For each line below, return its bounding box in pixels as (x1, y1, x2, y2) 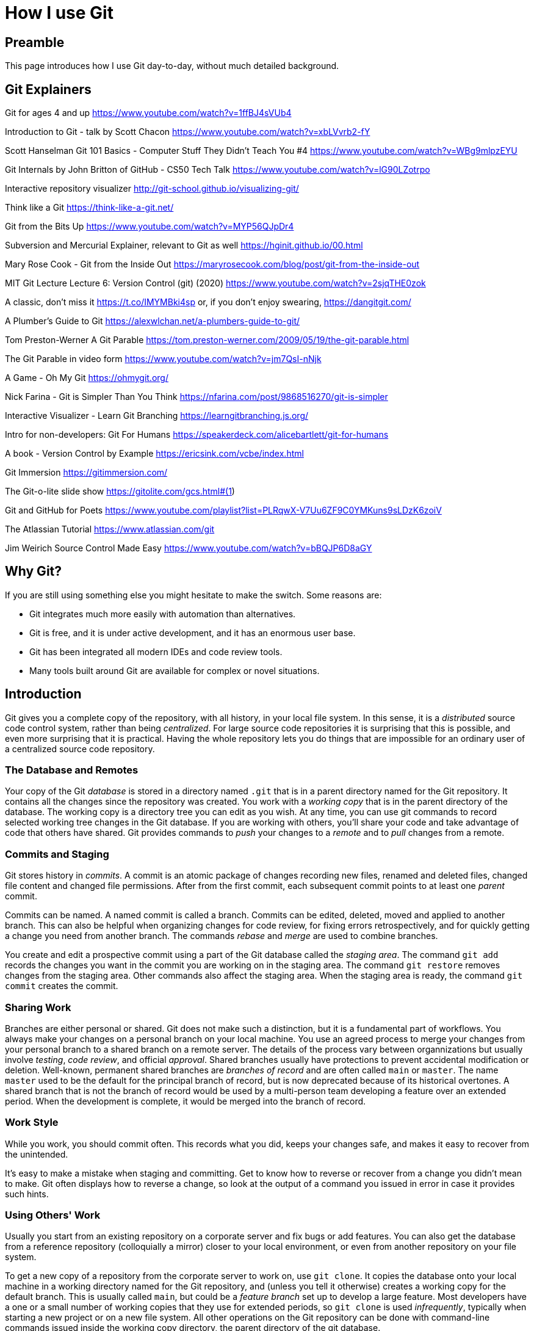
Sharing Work (5, 1001, 71, 1014)
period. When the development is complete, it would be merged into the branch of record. (5, 1095, 366, 1106)
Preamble (5, 34, 65, 50)
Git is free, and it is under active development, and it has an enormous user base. (29, 627, 356, 638)
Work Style (5, 1116, 59, 1129)
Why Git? (5, 564, 62, 579)
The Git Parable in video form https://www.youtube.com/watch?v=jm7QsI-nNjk (5, 354, 322, 364)
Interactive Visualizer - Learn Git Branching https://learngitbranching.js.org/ (5, 410, 309, 421)
